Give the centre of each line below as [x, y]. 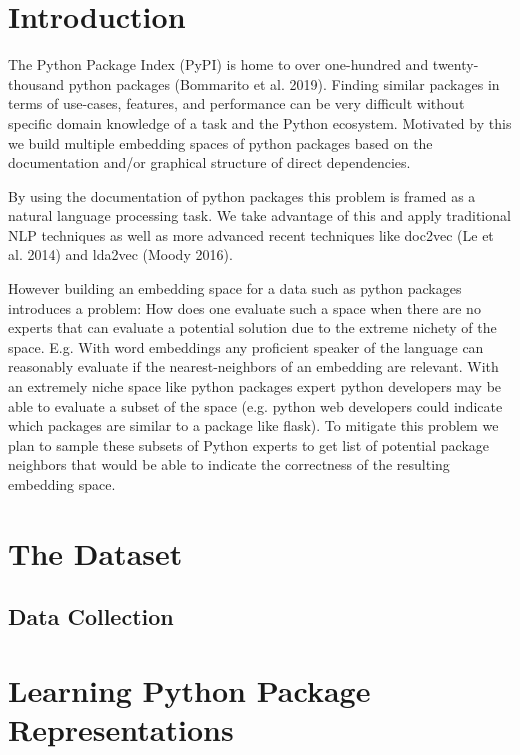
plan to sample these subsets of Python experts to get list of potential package [249, 444]
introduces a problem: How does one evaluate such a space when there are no [244, 307]
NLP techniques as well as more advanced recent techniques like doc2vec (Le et [251, 234]
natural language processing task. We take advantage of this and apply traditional [259, 215]
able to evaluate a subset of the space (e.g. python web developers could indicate [255, 405]
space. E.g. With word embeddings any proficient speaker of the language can [246, 346]
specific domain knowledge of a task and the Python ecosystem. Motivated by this [260, 122]
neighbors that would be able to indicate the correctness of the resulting [229, 464]
